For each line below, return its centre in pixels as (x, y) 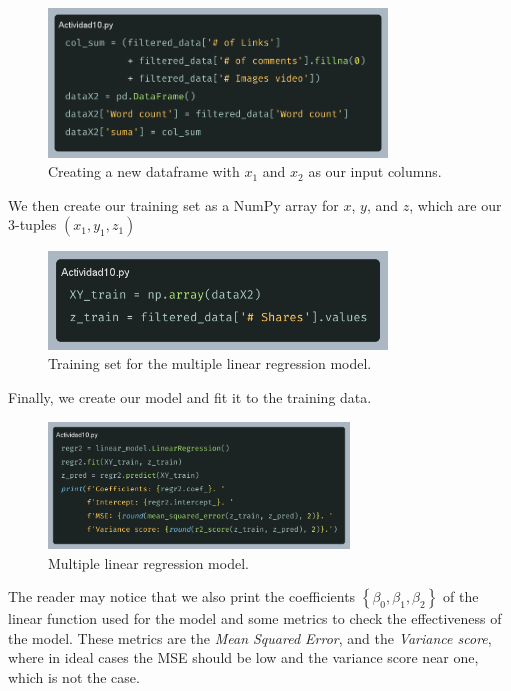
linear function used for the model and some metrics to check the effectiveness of (255, 618)
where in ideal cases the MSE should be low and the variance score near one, (243, 657)
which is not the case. (74, 676)
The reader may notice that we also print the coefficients (182, 596)
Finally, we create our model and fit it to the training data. (190, 396)
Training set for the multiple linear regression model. (210, 363)
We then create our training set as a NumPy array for (173, 204)
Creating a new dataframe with (144, 171)
